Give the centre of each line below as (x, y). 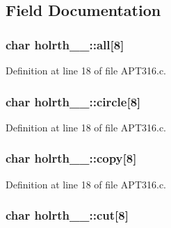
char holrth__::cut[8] (67, 215)
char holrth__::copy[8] (71, 158)
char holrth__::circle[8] (73, 101)
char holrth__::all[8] (65, 44)
